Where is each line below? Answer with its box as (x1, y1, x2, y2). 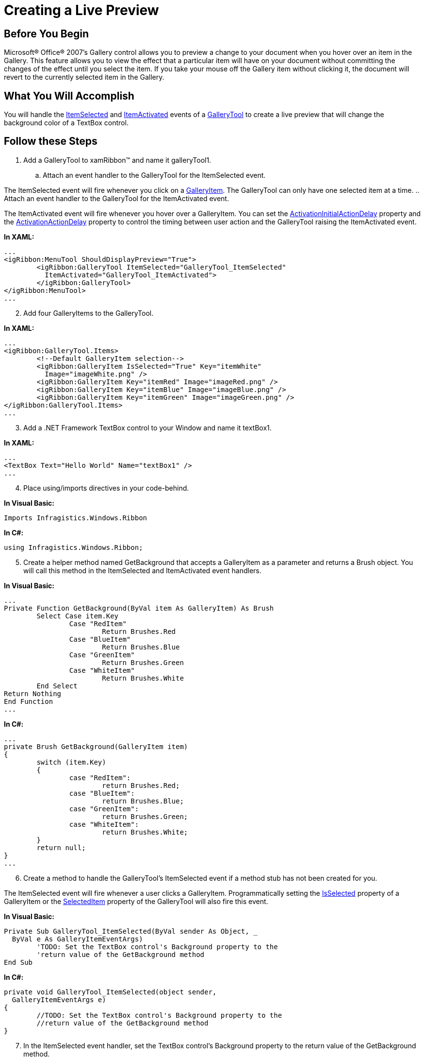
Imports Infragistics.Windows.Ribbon (4, 513, 147, 522)
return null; (36, 843, 86, 852)
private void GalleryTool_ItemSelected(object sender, (4, 988, 217, 996)
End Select (36, 682, 78, 690)
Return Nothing (4, 689, 62, 698)
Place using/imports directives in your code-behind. (23, 483, 189, 492)
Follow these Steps (4, 135, 98, 148)
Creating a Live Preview (4, 2, 159, 18)
